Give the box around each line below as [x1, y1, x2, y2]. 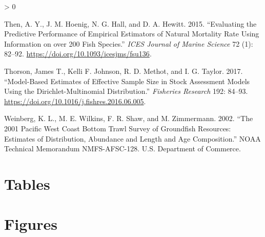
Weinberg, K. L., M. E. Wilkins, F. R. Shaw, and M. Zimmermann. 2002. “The [4, 113, 253, 124]
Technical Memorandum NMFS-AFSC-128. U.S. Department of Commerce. [4, 143, 241, 154]
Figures [4, 213, 57, 234]
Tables [4, 173, 50, 194]
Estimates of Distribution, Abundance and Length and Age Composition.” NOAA [4, 133, 261, 144]
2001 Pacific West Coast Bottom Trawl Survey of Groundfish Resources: [4, 123, 231, 133]
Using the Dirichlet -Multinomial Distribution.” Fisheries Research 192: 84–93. [4, 86, 248, 96]
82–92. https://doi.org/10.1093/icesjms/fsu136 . [4, 48, 152, 59]
